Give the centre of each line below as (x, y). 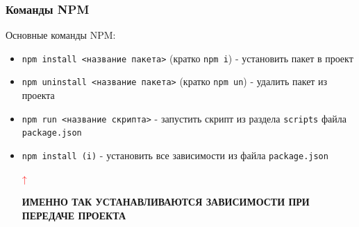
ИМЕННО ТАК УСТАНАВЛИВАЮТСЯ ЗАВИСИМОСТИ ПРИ (166, 202)
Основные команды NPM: (61, 35)
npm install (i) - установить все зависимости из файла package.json (175, 155)
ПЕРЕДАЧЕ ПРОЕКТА (74, 215)
